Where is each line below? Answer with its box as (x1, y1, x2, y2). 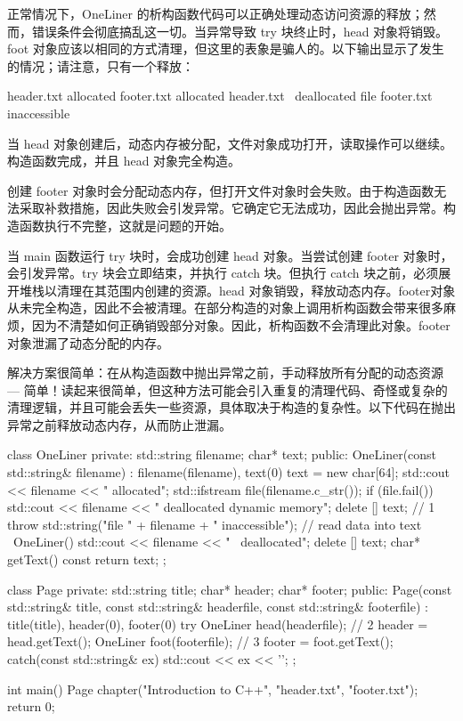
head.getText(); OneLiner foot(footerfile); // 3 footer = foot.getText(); (7, 632, 394, 651)
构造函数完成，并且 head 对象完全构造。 (7, 151, 241, 170)
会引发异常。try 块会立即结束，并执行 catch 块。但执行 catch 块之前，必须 (7, 263, 439, 282)
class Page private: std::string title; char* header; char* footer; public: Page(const (7, 579, 452, 598)
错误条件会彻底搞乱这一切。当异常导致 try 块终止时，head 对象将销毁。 (31, 21, 449, 40)
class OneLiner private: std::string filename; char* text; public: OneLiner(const (7, 445, 437, 464)
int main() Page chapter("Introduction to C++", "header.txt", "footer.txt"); (7, 679, 418, 698)
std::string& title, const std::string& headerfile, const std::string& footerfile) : (7, 597, 428, 616)
